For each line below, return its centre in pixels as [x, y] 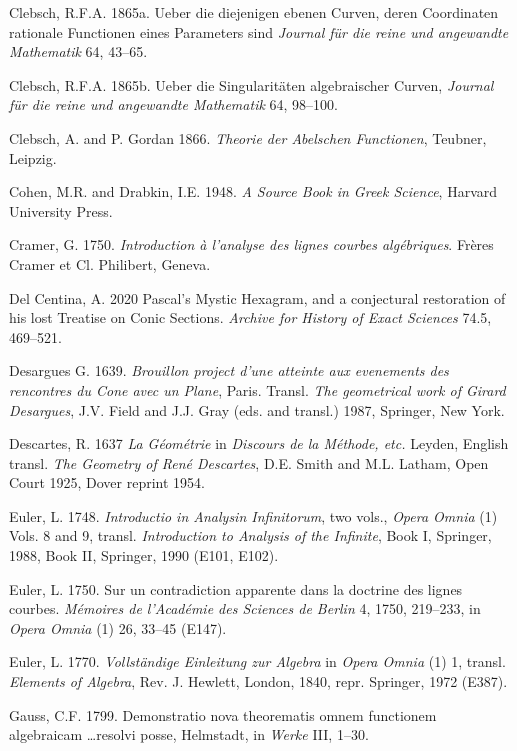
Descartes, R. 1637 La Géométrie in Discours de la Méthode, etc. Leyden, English [259, 443]
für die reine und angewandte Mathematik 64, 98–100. [173, 104]
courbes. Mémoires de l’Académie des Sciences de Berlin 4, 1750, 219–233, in [245, 608]
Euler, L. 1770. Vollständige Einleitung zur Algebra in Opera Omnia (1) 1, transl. [257, 661]
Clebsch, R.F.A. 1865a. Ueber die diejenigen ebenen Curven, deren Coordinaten [254, 12]
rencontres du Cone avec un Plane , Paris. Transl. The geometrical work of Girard [257, 389]
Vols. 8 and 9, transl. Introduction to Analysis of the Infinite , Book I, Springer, [250, 535]
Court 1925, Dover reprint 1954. [107, 482]
